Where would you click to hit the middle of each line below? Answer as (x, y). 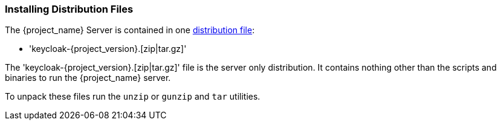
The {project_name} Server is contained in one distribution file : (130, 30)
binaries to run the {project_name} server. (88, 78)
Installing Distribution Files (69, 9)
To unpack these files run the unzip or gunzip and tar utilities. (133, 97)
